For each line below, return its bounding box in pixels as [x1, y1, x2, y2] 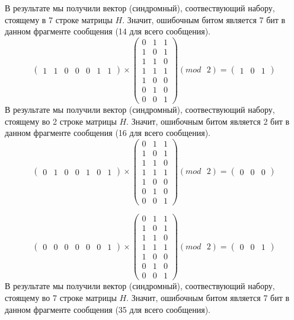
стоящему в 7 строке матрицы [5, 13, 113, 26]
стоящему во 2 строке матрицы [5, 115, 117, 127]
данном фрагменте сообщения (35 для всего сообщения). [5, 303, 210, 315]
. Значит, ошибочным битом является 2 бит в [126, 115, 290, 127]
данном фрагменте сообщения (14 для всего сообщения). [5, 25, 210, 37]
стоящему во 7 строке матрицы [5, 292, 117, 303]
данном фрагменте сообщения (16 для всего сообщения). [5, 126, 210, 139]
